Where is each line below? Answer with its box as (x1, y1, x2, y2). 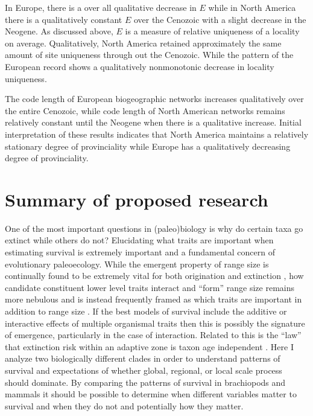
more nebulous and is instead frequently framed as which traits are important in (5, 293, 302, 306)
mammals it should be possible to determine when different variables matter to (5, 388, 297, 400)
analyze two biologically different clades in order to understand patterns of (5, 352, 280, 365)
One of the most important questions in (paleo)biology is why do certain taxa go (5, 222, 303, 234)
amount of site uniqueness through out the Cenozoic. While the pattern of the (5, 48, 294, 61)
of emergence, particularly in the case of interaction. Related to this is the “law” (5, 328, 302, 341)
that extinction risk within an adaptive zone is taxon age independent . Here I (5, 340, 294, 353)
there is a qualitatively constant (5, 13, 122, 25)
